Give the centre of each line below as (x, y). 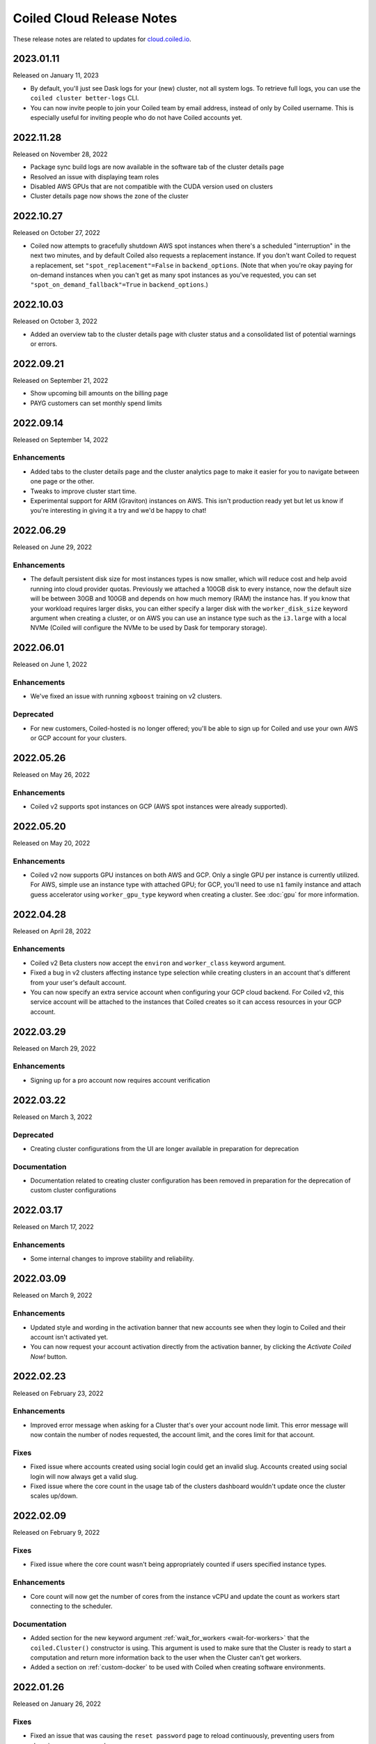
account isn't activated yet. (69, 1337)
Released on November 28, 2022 (60, 154)
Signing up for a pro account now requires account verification (120, 1080)
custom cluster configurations (73, 1190)
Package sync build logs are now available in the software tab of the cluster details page (157, 167)
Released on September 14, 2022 (61, 439)
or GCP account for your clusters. (78, 738)
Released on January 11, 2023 (56, 75)
